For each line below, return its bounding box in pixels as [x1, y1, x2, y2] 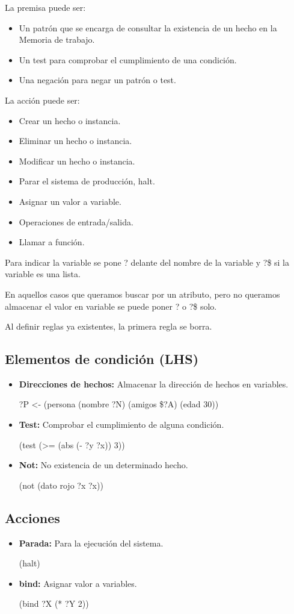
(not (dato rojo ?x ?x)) [19, 478, 103, 491]
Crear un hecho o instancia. [19, 114, 121, 127]
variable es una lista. [5, 268, 81, 280]
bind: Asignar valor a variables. [19, 577, 137, 589]
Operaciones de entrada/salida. [19, 215, 133, 228]
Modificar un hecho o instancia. [19, 154, 135, 167]
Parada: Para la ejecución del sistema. [19, 536, 164, 549]
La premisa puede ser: [5, 1, 86, 13]
